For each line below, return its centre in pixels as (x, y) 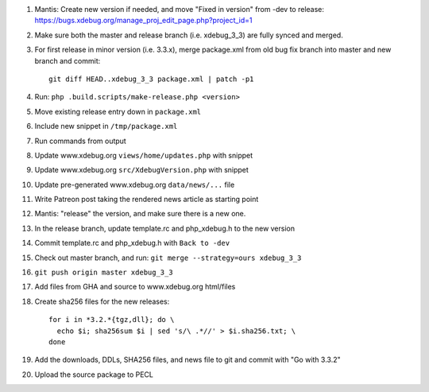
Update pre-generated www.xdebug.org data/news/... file (135, 184)
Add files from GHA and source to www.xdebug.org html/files (135, 287)
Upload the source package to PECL (94, 375)
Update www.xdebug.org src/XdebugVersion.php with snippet (142, 170)
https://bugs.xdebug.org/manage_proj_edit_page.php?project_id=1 (144, 21)
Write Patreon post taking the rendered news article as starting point (147, 200)
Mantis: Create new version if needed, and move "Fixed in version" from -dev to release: (180, 9)
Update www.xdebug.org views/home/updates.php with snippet (144, 155)
